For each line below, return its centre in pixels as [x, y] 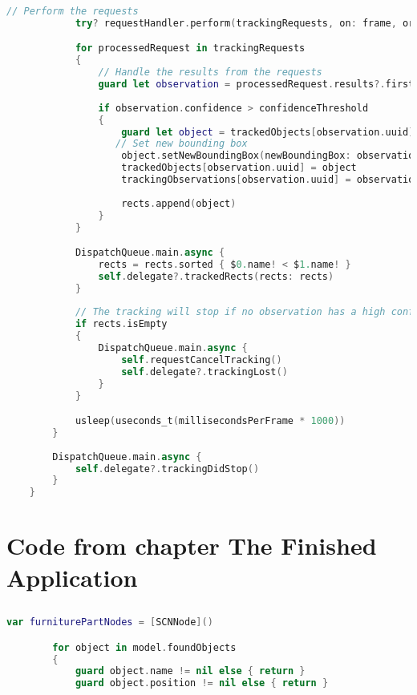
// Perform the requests [73, 11]
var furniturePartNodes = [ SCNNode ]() [110, 622]
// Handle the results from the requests [210, 73]
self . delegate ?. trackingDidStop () [167, 469]
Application [72, 577]
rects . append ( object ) [179, 203]
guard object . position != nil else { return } [202, 683]
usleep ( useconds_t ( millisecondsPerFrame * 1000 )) [210, 421]
